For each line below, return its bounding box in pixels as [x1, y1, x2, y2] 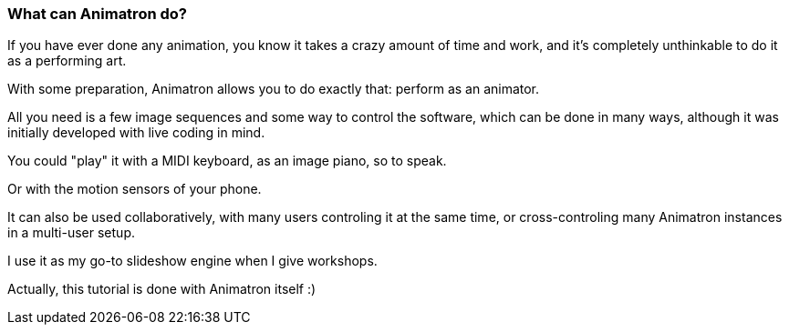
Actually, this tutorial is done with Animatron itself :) [7, 281, 317, 297]
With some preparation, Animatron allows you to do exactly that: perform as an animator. [7, 81, 540, 97]
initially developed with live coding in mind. [7, 125, 265, 141]
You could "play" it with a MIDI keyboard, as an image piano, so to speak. [7, 153, 447, 169]
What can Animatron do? [7, 5, 187, 23]
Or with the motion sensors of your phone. [7, 181, 262, 197]
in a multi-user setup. [7, 225, 135, 241]
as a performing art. [7, 53, 127, 69]
